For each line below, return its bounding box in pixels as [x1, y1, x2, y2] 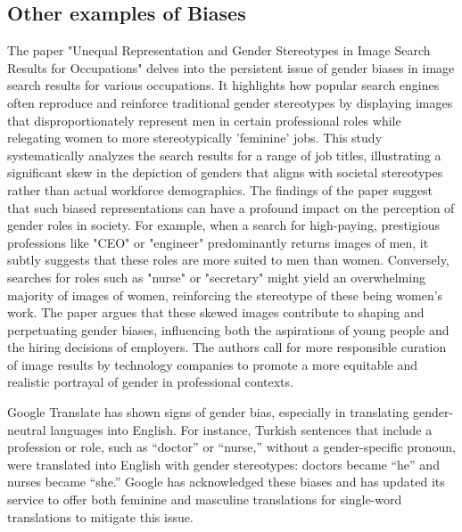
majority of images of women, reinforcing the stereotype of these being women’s [7, 285, 443, 304]
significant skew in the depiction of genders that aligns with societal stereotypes [7, 163, 443, 182]
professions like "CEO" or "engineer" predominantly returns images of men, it [7, 233, 429, 251]
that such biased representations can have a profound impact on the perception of [7, 198, 455, 217]
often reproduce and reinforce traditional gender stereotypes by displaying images [7, 93, 453, 111]
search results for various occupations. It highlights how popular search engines [7, 76, 440, 94]
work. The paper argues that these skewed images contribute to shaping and [7, 303, 425, 322]
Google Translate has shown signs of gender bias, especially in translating [7, 403, 409, 422]
